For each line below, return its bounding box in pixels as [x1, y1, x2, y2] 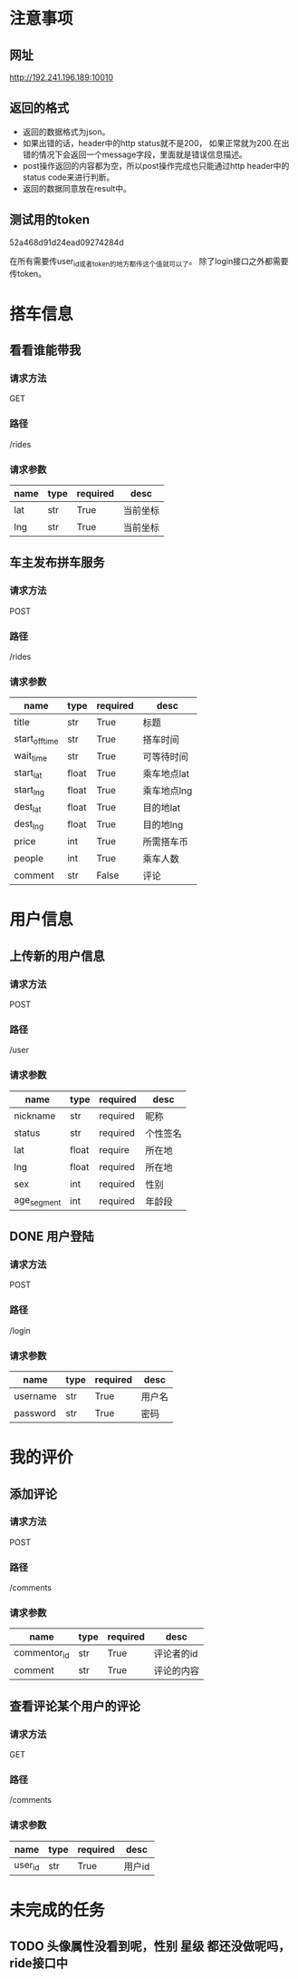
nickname [14, 1109, 56, 1122]
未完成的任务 [9, 1899, 106, 1920]
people [14, 852, 43, 865]
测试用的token [9, 212, 91, 228]
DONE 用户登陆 [9, 1229, 95, 1245]
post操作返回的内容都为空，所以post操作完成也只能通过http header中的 [22, 160, 290, 171]
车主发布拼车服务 [9, 555, 105, 570]
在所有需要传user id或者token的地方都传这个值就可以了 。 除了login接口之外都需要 [9, 255, 289, 269]
